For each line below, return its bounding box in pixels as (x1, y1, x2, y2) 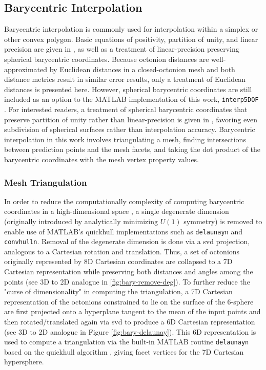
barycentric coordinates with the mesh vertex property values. (4, 154, 199, 164)
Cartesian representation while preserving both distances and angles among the (4, 266, 253, 277)
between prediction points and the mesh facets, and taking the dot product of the (4, 144, 261, 155)
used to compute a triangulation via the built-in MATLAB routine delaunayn (4, 336, 249, 347)
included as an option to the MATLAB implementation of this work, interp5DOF (4, 94, 259, 104)
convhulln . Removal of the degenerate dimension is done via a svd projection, (4, 236, 250, 247)
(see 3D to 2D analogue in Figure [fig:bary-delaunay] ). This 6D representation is (4, 326, 256, 337)
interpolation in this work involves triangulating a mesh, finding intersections (4, 134, 246, 144)
